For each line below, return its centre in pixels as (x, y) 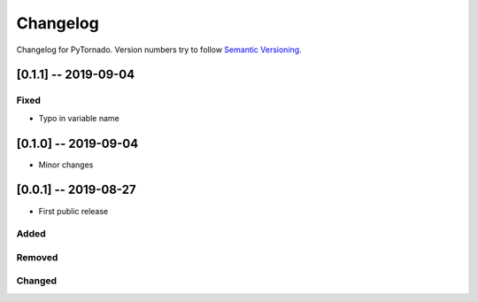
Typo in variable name (79, 118)
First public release (73, 211)
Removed (37, 257)
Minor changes (66, 165)
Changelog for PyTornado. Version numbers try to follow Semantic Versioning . (159, 50)
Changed (37, 281)
